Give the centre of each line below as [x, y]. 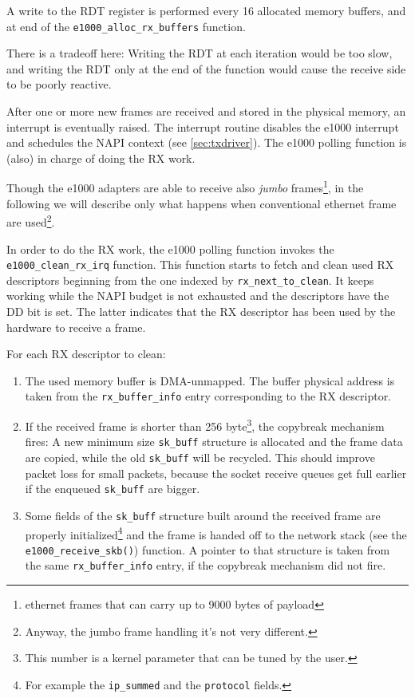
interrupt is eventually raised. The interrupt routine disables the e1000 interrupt [203, 126]
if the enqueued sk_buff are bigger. [113, 489]
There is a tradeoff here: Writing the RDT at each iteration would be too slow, [200, 53]
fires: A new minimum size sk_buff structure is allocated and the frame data [214, 442]
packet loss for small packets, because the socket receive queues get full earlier [216, 473]
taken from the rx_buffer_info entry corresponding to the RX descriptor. [208, 396]
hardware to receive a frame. [76, 327]
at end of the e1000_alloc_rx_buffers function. [126, 26]
